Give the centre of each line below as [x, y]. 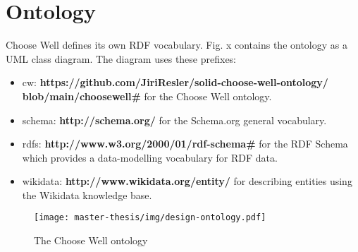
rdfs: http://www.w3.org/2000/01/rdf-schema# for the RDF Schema [185, 144]
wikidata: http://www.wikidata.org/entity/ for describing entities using [187, 181]
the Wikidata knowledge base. [87, 194]
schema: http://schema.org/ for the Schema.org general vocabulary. [174, 120]
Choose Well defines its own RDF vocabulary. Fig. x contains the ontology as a [177, 45]
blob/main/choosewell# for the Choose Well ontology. [147, 96]
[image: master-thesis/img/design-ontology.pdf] [150, 218]
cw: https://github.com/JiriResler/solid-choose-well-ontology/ [175, 82]
